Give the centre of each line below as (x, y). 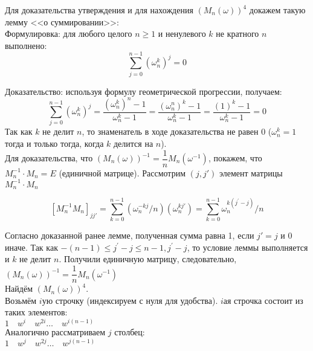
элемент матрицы (251, 172)
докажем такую (277, 10)
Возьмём (21, 300)
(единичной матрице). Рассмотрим (122, 172)
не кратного (237, 34)
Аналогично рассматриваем (55, 331)
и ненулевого (182, 34)
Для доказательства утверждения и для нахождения (99, 10)
